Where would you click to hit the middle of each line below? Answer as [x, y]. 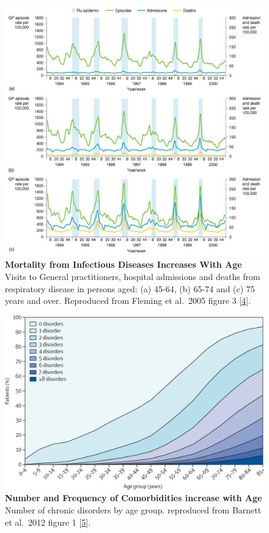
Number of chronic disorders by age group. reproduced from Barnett [133, 510]
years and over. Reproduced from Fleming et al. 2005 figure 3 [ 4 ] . [128, 301]
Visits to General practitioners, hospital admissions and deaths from [133, 276]
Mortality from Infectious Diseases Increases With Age [123, 264]
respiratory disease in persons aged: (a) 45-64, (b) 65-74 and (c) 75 [130, 288]
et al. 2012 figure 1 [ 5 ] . [48, 522]
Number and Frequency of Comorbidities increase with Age [134, 498]
